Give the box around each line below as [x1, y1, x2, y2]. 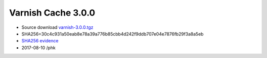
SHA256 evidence [21, 38, 59, 44]
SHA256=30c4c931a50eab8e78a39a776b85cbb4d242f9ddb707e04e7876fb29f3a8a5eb [21, 31, 204, 37]
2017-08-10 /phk [21, 44, 56, 51]
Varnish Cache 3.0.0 [9, 7, 95, 18]
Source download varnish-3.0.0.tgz [21, 24, 93, 30]
